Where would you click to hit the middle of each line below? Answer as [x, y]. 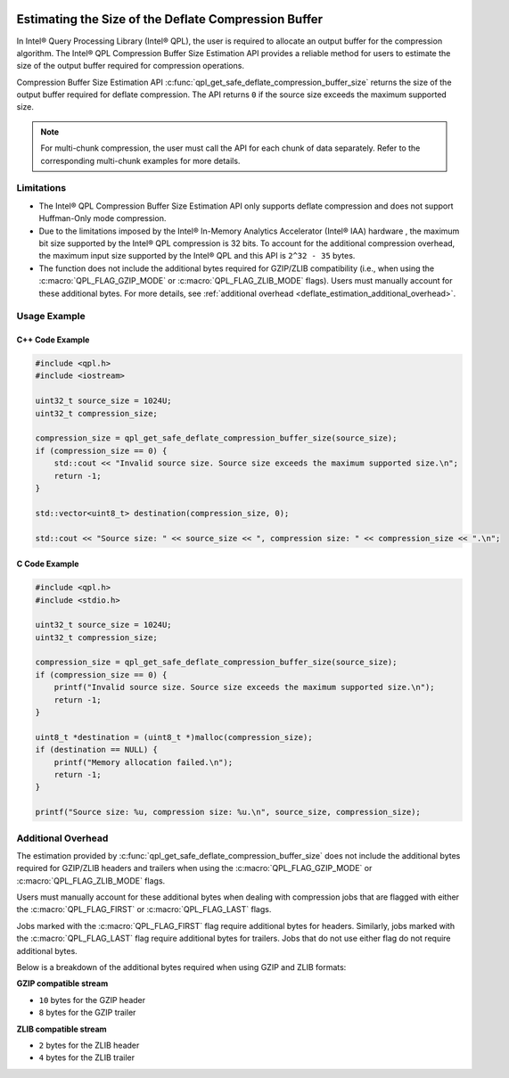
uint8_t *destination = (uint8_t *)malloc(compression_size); [174, 737]
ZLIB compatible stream [62, 1029]
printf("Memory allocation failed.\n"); [144, 762]
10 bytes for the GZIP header [92, 1000]
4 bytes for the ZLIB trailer [87, 1057]
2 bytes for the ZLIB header [89, 1045]
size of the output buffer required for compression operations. [131, 66]
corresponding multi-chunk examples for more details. [140, 160]
